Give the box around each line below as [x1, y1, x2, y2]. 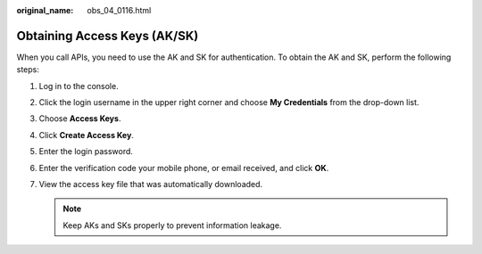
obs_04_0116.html [87, 5, 152, 15]
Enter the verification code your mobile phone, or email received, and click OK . [38, 162, 329, 173]
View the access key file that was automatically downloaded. [38, 179, 263, 190]
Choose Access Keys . [38, 113, 121, 124]
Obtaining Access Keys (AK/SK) [16, 28, 199, 44]
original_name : [16, 5, 74, 15]
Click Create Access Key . [38, 129, 134, 140]
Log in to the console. [38, 80, 120, 91]
